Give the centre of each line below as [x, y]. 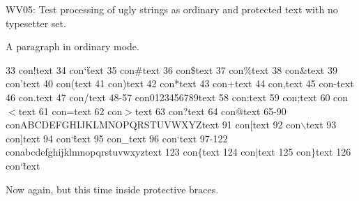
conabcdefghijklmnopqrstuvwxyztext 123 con [102, 152]
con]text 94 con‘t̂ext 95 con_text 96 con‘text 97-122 [117, 138]
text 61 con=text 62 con [70, 111]
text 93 [321, 125]
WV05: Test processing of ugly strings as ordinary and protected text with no [172, 9]
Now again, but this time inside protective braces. [112, 189]
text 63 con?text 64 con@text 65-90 [211, 111]
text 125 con [285, 152]
